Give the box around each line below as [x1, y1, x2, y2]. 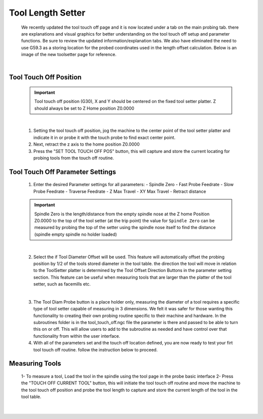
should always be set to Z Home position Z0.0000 [34, 105, 134, 111]
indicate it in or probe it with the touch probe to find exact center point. [33, 134, 175, 140]
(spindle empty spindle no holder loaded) [34, 231, 117, 237]
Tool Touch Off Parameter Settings [9, 168, 116, 176]
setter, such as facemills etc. [33, 281, 91, 287]
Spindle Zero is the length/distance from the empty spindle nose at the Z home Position [34, 211, 209, 217]
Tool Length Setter [9, 7, 86, 18]
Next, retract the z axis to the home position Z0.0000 [33, 141, 140, 147]
